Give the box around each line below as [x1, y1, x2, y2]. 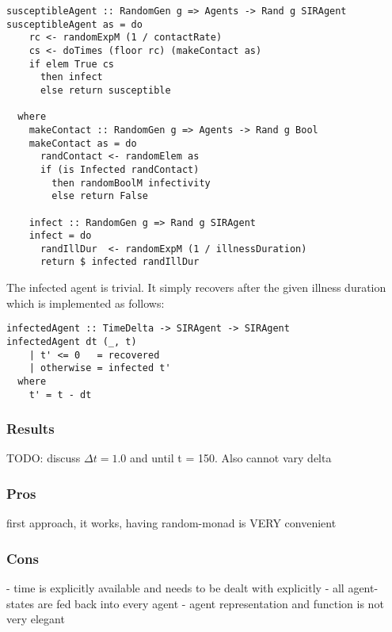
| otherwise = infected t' [29, 362, 171, 374]
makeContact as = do [29, 137, 137, 149]
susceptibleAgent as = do [6, 18, 143, 30]
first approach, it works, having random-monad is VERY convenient [6, 515, 337, 531]
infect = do [29, 230, 92, 242]
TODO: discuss [6, 450, 81, 466]
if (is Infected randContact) [40, 163, 200, 175]
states [6, 595, 35, 611]
